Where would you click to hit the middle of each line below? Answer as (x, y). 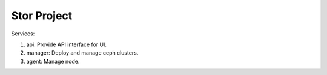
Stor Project (42, 16)
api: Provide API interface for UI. (67, 44)
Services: (23, 34)
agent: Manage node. (53, 61)
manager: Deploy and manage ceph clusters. (82, 53)
